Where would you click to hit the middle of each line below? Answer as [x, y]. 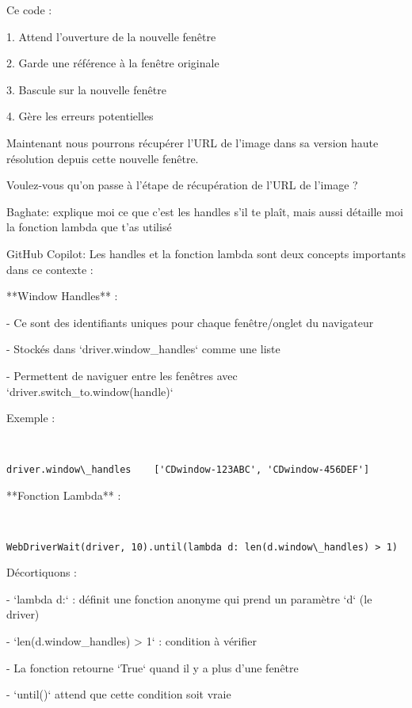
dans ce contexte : [50, 269]
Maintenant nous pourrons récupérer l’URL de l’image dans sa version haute [193, 142]
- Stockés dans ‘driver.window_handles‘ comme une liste [143, 349]
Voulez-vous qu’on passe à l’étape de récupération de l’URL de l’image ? [182, 185]
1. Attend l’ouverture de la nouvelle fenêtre [111, 36]
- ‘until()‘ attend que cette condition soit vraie [119, 694]
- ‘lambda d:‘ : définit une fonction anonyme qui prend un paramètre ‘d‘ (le [189, 598]
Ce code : [29, 10]
